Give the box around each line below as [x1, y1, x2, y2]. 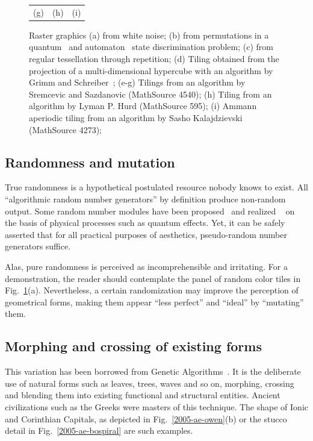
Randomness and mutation [5, 152, 175, 171]
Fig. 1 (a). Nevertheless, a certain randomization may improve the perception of [5, 284, 299, 296]
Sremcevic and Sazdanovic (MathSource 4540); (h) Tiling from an [29, 87, 272, 100]
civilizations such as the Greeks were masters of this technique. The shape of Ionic [5, 400, 308, 413]
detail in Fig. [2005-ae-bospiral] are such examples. [5, 424, 193, 437]
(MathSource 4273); [29, 123, 102, 136]
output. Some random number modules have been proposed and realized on [5, 204, 295, 217]
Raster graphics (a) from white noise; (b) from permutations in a [29, 28, 269, 41]
